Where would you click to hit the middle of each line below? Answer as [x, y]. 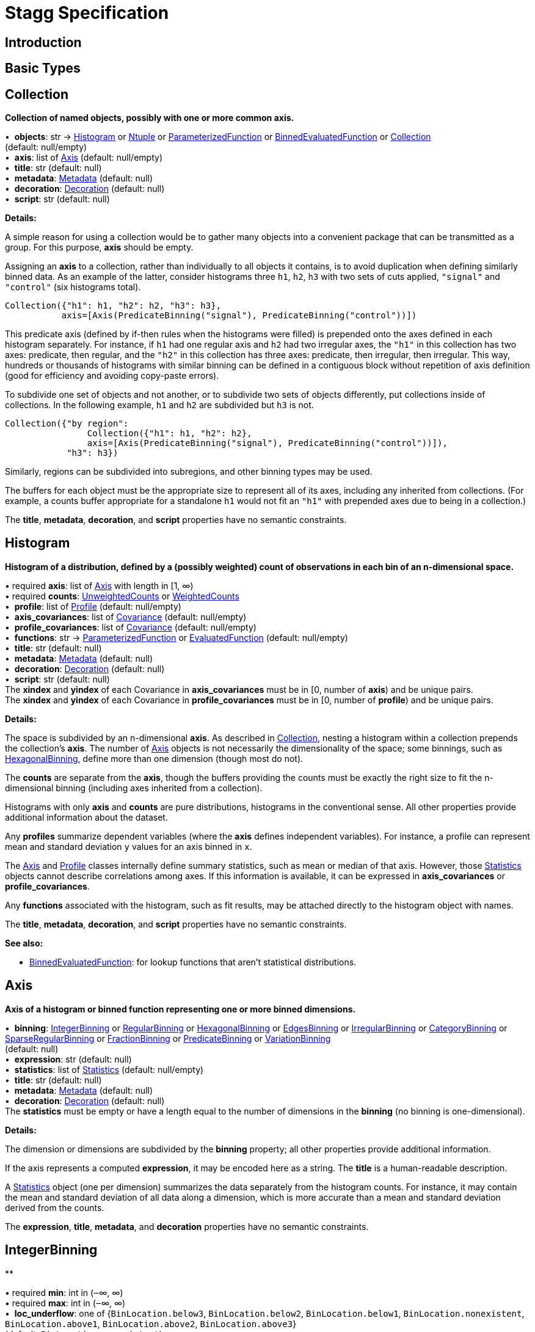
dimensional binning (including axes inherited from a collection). [134, 788]
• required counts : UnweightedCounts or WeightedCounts [122, 596]
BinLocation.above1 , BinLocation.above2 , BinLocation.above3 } [151, 1323]
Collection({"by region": [67, 424]
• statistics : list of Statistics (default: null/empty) [104, 1069]
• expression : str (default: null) [68, 1059]
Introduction [43, 42]
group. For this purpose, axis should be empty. [99, 247]
